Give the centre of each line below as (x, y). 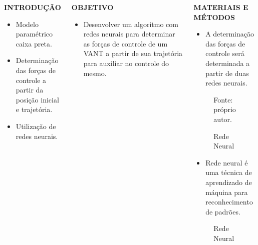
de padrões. (223, 211)
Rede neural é (227, 162)
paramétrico (34, 34)
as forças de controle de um (125, 43)
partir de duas (227, 73)
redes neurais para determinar (129, 34)
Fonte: (223, 99)
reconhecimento (229, 202)
